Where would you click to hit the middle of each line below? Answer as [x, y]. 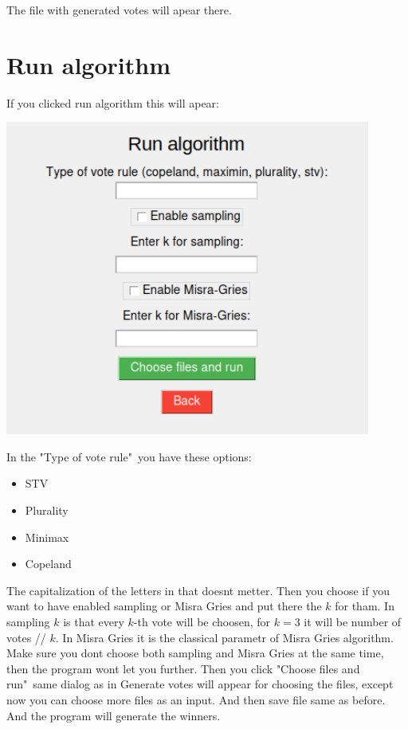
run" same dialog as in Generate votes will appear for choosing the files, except [200, 684]
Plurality [47, 510]
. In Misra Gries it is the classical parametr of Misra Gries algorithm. [224, 637]
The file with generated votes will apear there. [119, 10]
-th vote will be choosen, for [202, 622]
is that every [94, 622]
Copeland [48, 564]
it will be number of [353, 622]
